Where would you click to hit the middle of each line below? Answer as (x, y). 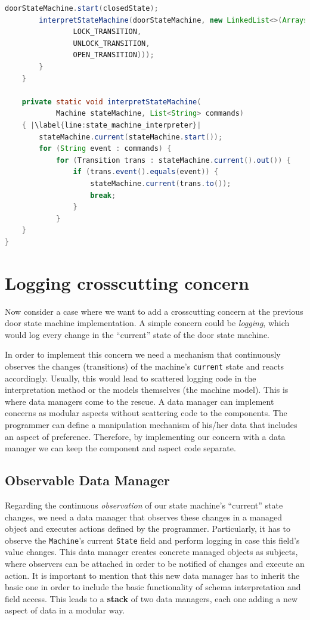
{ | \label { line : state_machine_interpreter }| (111, 125)
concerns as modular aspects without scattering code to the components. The (146, 413)
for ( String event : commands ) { (105, 149)
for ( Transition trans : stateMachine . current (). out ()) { (173, 160)
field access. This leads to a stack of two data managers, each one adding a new (151, 598)
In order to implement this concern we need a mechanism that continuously (143, 354)
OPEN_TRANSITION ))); (114, 55)
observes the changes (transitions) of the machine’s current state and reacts (145, 366)
